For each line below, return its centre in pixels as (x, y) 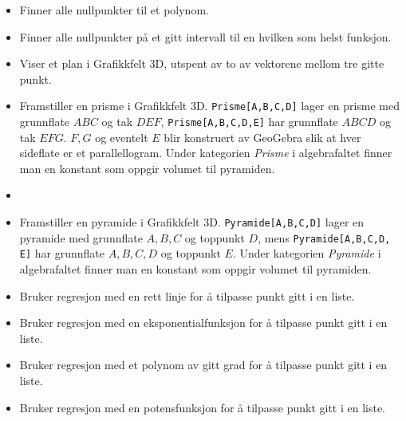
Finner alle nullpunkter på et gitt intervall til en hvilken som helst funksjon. (205, 36)
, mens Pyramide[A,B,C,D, (324, 237)
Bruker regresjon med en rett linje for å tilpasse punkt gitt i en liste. (187, 295)
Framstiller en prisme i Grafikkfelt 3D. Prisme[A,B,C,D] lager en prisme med (210, 106)
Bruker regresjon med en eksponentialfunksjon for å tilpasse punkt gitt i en (203, 323)
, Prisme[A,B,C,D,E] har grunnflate (249, 122)
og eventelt (122, 137)
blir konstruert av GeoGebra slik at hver (262, 137)
